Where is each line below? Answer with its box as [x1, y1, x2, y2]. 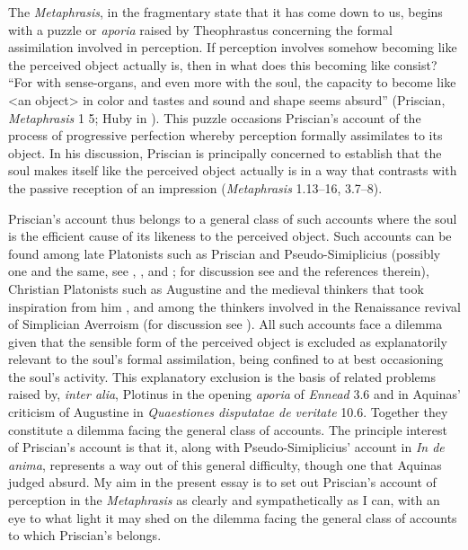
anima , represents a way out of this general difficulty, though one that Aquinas [8, 455, 442, 474]
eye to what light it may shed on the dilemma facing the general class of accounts [8, 508, 457, 527]
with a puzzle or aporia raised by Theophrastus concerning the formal [8, 20, 393, 39]
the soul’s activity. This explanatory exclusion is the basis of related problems [8, 367, 436, 386]
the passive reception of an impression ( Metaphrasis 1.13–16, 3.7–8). [8, 178, 383, 197]
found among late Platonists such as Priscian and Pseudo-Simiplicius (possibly [8, 244, 441, 262]
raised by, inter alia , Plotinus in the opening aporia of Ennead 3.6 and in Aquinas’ [8, 385, 461, 404]
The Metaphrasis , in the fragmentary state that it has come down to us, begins [8, 3, 443, 21]
